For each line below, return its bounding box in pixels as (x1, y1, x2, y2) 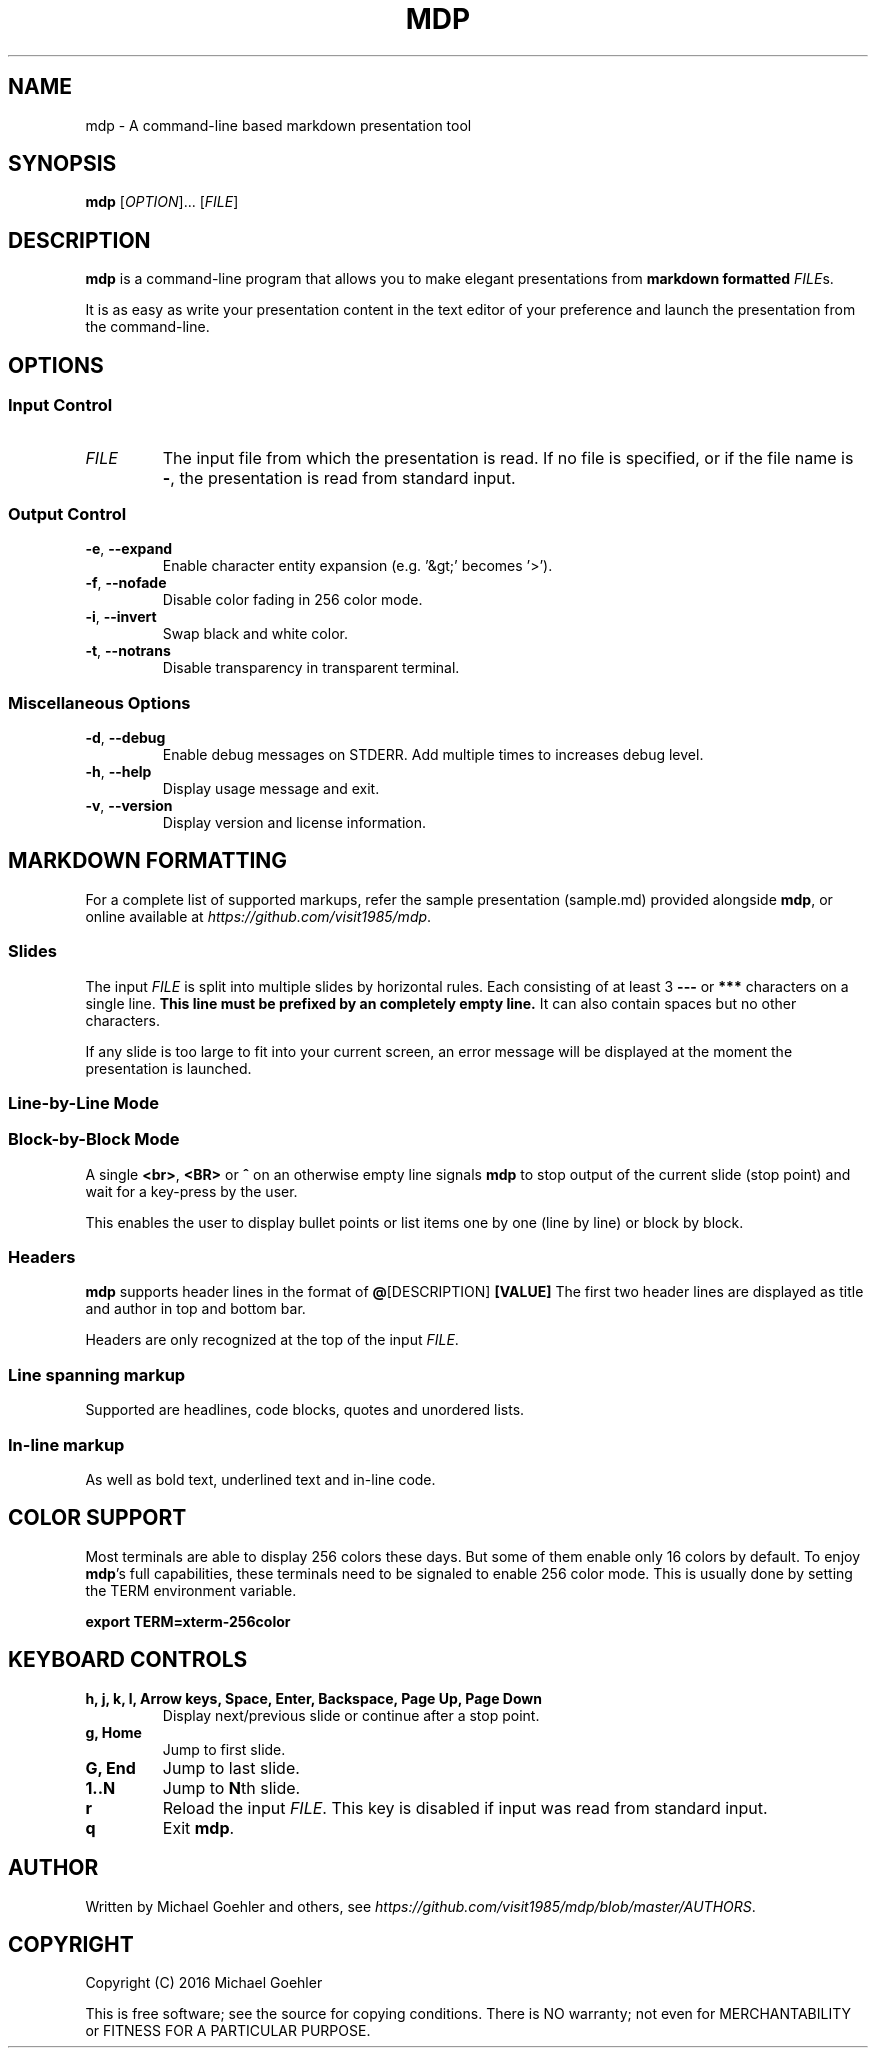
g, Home (85, 1723, 142, 1741)
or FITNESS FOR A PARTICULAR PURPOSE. (85, 2022, 371, 2040)
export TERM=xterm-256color (85, 1612, 291, 1630)
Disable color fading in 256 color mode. (162, 591, 423, 609)
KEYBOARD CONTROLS (8, 1647, 248, 1673)
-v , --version (85, 797, 173, 814)
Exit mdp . (162, 1817, 235, 1838)
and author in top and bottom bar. (85, 1300, 306, 1318)
